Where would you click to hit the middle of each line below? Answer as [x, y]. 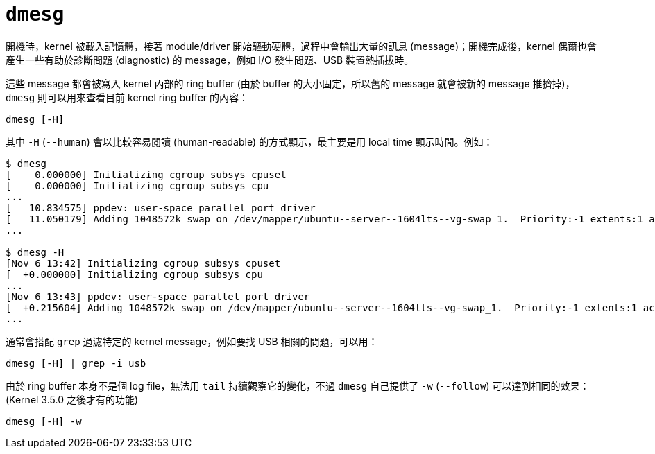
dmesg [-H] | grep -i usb [76, 363]
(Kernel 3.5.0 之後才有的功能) [72, 399]
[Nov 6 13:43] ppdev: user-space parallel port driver [158, 296]
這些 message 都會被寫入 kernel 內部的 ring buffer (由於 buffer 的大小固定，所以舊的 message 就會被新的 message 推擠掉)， [290, 83]
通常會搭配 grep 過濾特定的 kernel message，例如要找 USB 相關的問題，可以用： [192, 341]
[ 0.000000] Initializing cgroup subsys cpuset [146, 174]
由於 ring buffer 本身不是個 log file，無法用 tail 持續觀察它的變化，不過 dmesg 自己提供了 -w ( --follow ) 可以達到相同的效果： [298, 385]
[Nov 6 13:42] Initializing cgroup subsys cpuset [143, 263]
